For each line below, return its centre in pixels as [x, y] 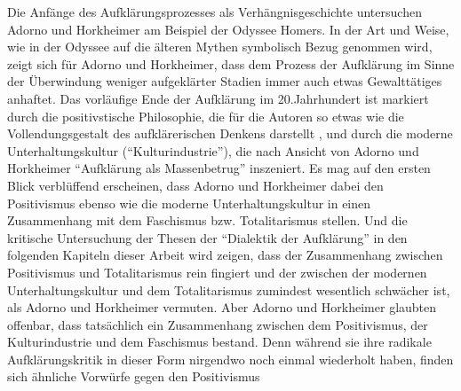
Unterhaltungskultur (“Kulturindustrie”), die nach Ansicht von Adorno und [213, 150]
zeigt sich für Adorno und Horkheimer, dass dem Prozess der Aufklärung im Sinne [231, 63]
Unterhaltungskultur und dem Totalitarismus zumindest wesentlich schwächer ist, [229, 289]
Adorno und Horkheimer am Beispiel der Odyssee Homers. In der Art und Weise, [228, 29]
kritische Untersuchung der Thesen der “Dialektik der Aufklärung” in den [207, 237]
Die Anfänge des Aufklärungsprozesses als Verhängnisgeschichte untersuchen [215, 12]
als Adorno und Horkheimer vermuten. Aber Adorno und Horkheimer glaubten [222, 307]
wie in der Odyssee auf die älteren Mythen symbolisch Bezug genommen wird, [220, 47]
